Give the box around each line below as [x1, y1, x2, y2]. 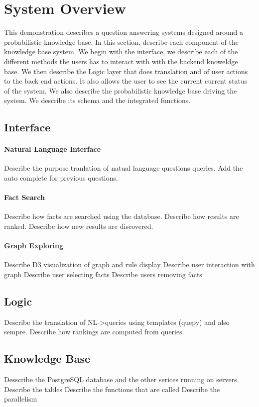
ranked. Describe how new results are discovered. [4, 221, 153, 231]
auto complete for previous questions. [4, 173, 118, 183]
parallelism [4, 394, 37, 404]
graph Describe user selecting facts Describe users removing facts [4, 269, 202, 280]
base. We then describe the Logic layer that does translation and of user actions [4, 66, 248, 76]
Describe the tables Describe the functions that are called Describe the [4, 384, 220, 394]
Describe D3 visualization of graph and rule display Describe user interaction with [4, 259, 255, 270]
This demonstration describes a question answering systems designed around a [4, 27, 244, 37]
